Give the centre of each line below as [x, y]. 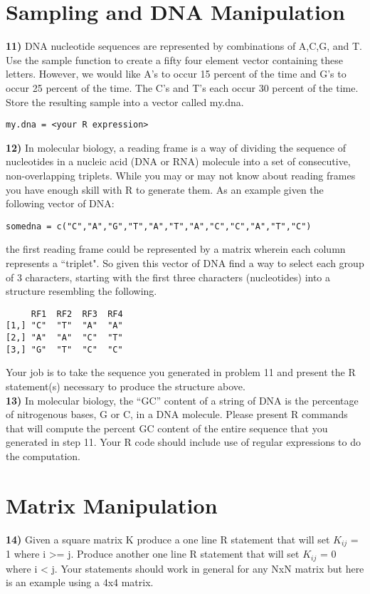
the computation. [43, 455]
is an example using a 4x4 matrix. [80, 582]
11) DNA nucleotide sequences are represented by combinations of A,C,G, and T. [184, 46]
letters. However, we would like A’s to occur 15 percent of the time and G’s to [176, 74]
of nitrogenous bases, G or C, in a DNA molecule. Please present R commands [177, 414]
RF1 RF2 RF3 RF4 [77, 314]
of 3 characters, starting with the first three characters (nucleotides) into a [168, 277]
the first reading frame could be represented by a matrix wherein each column [176, 249]
